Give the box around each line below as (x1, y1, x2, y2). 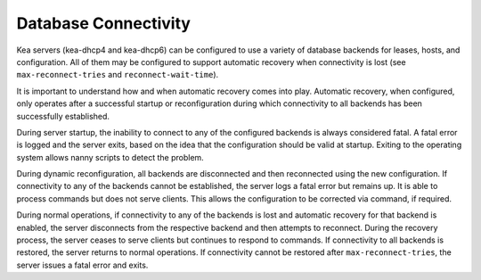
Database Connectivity (16, 13, 192, 33)
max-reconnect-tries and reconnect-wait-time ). (16, 70, 219, 80)
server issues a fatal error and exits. (16, 259, 149, 270)
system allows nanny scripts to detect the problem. (16, 152, 204, 162)
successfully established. (16, 111, 110, 121)
